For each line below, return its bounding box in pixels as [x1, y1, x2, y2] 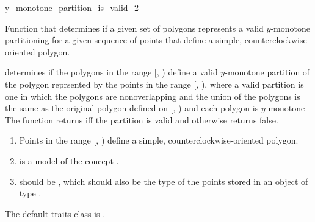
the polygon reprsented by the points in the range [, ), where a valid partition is [5, 77, 304, 90]
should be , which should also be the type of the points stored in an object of [19, 175, 308, 187]
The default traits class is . [5, 207, 106, 220]
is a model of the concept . [19, 154, 119, 167]
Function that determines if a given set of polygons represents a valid [5, 21, 264, 34]
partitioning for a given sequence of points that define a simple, [5, 33, 242, 46]
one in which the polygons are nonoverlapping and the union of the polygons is [5, 89, 300, 102]
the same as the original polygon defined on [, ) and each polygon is [5, 102, 259, 114]
